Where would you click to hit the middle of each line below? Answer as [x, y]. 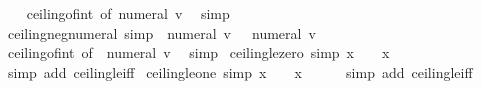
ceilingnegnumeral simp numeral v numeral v [161, 32]
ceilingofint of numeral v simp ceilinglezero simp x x [198, 52]
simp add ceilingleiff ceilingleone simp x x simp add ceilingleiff [240, 71]
